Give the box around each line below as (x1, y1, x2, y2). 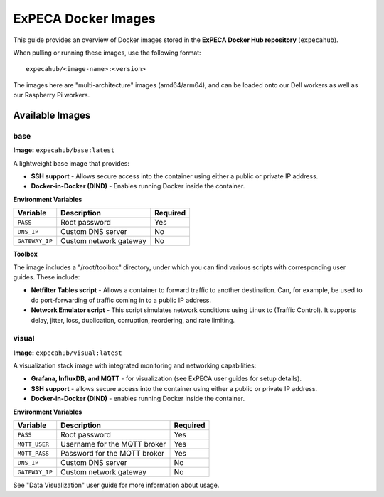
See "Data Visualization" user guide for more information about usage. (13, 481, 220, 490)
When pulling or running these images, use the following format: (13, 48, 202, 57)
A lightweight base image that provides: (13, 159, 129, 167)
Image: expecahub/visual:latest (13, 348, 122, 357)
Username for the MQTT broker (60, 439, 166, 449)
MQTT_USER (17, 440, 50, 448)
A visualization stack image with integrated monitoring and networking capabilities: (13, 361, 257, 370)
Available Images (13, 109, 91, 121)
